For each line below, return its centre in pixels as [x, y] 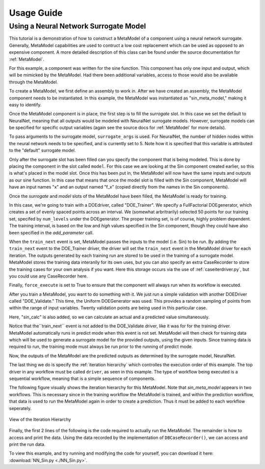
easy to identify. [25, 105]
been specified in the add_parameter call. [51, 233]
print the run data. [27, 444]
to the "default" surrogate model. [42, 151]
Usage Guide [36, 13]
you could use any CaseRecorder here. [48, 276]
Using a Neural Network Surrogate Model [78, 26]
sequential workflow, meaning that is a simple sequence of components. [82, 378]
